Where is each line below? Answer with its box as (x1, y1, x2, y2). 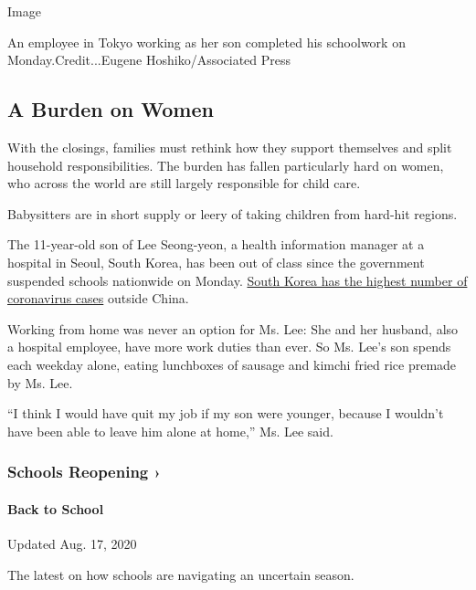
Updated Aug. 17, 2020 (7, 533, 137, 553)
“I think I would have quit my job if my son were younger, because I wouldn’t (7, 404, 444, 423)
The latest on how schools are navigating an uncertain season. (7, 564, 354, 584)
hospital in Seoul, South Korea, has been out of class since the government (7, 252, 425, 271)
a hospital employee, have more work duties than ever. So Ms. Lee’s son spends (7, 337, 451, 356)
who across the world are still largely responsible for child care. (7, 174, 361, 193)
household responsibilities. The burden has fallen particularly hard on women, (7, 155, 444, 174)
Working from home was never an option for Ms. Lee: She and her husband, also (7, 319, 459, 338)
